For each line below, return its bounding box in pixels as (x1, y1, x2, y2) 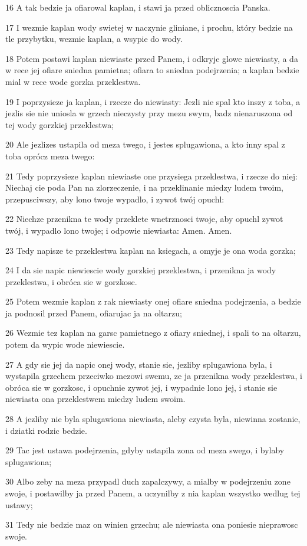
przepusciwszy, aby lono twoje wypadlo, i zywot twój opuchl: (5, 192, 225, 205)
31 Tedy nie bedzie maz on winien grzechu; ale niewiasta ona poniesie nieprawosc (5, 518, 298, 531)
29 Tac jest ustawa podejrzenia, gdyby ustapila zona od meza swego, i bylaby (5, 444, 285, 456)
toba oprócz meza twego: (5, 149, 95, 162)
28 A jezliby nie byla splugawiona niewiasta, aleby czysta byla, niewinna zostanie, (5, 413, 301, 425)
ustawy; (5, 498, 33, 511)
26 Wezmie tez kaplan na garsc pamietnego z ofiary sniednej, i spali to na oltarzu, (5, 326, 301, 339)
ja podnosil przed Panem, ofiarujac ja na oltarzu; (5, 306, 182, 319)
